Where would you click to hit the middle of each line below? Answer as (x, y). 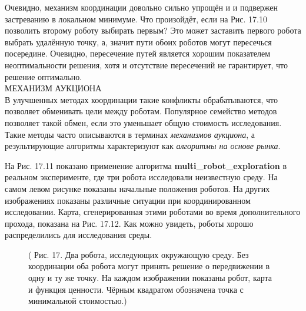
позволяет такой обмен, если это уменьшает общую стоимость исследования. (143, 122)
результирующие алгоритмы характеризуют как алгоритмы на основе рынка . (143, 146)
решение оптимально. (44, 76)
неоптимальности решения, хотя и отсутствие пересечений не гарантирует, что (147, 64)
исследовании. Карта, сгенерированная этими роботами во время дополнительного (153, 212)
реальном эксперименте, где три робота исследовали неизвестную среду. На (141, 177)
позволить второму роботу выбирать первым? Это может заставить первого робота (153, 30)
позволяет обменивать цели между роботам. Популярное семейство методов (141, 111)
